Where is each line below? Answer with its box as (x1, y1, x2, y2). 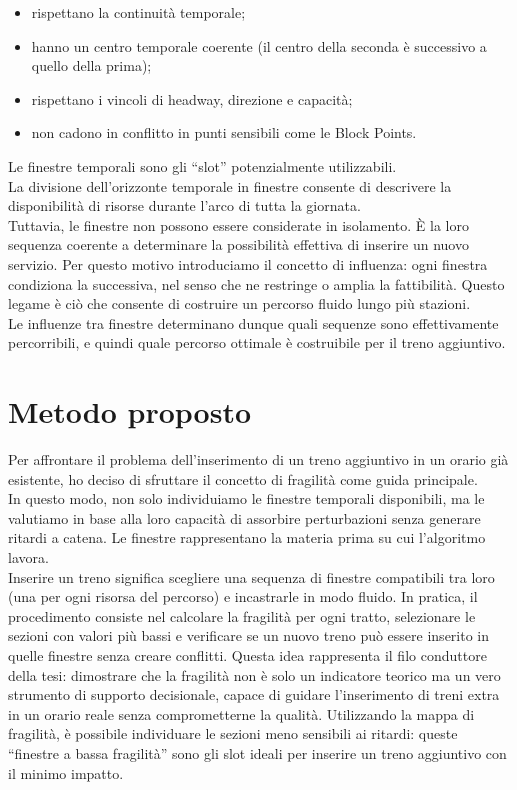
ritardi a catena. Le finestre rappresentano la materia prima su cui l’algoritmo (8, 527, 486, 548)
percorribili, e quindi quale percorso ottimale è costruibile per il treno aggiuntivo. (8, 332, 506, 353)
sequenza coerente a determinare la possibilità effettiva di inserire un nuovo (8, 234, 469, 255)
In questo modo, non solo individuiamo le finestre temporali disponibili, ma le (8, 488, 485, 509)
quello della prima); (31, 55, 152, 76)
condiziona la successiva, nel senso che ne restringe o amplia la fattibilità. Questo (8, 273, 505, 294)
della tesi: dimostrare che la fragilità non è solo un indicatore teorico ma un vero (8, 664, 501, 685)
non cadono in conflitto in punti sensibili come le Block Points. (31, 122, 417, 143)
